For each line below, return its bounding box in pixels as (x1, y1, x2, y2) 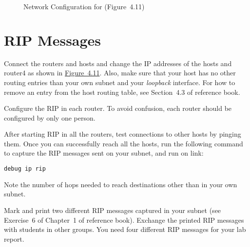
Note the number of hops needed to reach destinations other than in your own (4, 179, 237, 189)
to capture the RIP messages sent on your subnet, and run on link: (4, 148, 204, 158)
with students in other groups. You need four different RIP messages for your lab (4, 224, 246, 234)
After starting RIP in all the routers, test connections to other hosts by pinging (4, 129, 241, 139)
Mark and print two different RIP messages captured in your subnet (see (4, 205, 221, 215)
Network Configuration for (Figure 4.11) (23, 1, 145, 11)
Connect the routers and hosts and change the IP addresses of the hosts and (4, 58, 232, 68)
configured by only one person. (4, 112, 96, 123)
